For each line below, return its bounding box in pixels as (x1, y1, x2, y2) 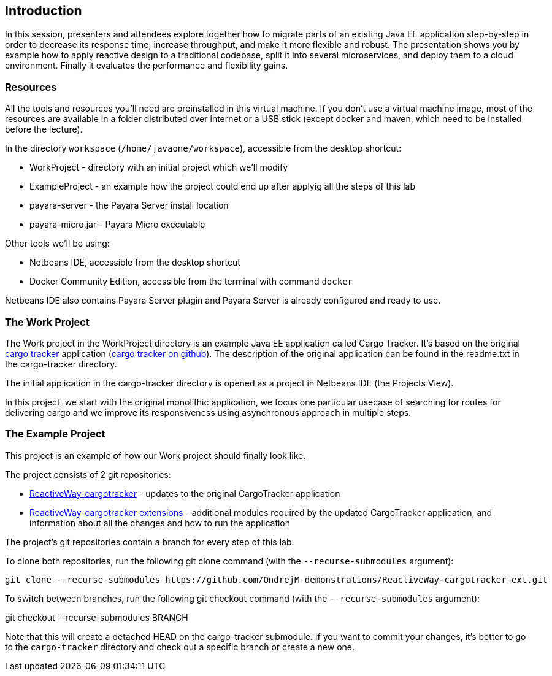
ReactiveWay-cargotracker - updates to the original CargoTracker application (29, 488, 340, 499)
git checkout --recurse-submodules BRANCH (5, 612, 188, 623)
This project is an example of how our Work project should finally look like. (5, 450, 306, 461)
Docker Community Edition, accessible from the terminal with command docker (29, 276, 353, 287)
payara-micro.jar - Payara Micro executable (29, 219, 205, 230)
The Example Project (5, 428, 105, 440)
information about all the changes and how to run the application (29, 517, 291, 528)
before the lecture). (5, 124, 83, 135)
